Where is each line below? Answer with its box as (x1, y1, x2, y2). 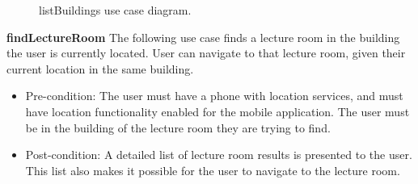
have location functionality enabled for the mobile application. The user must (25, 102, 410, 119)
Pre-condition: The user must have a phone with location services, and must (25, 87, 403, 104)
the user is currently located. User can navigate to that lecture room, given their (6, 44, 406, 61)
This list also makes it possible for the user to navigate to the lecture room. (25, 161, 400, 178)
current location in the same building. (6, 60, 194, 77)
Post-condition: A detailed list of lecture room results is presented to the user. (25, 146, 412, 163)
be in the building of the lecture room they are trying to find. (25, 119, 331, 136)
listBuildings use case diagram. (39, 2, 192, 18)
